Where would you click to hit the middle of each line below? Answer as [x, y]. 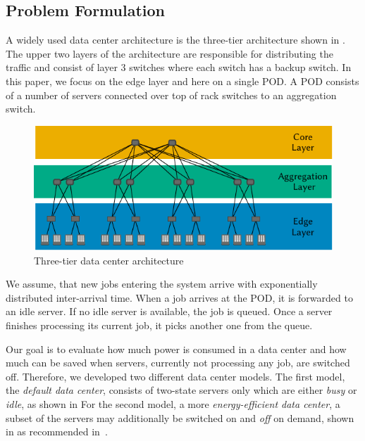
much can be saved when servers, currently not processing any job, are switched [178, 363]
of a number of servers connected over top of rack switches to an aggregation [171, 95]
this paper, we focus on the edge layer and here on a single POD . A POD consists [182, 81]
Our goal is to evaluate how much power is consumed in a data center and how [176, 349]
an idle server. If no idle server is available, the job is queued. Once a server [169, 311]
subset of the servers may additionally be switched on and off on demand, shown [180, 417]
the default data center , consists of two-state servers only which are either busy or [181, 390]
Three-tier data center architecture [109, 260]
